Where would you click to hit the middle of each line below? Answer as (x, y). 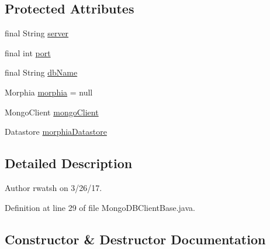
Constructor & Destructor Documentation (135, 239)
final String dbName (41, 72)
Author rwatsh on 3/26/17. (53, 187)
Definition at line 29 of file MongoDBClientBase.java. (100, 207)
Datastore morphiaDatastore (56, 132)
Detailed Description (69, 163)
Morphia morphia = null (49, 92)
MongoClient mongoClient (52, 112)
